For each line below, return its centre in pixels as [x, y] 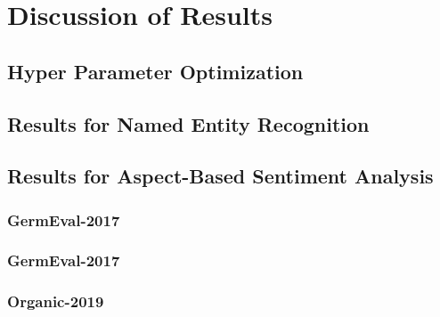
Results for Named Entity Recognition [188, 123]
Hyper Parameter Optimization [155, 71]
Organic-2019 [56, 301]
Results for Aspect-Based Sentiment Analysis [220, 176]
